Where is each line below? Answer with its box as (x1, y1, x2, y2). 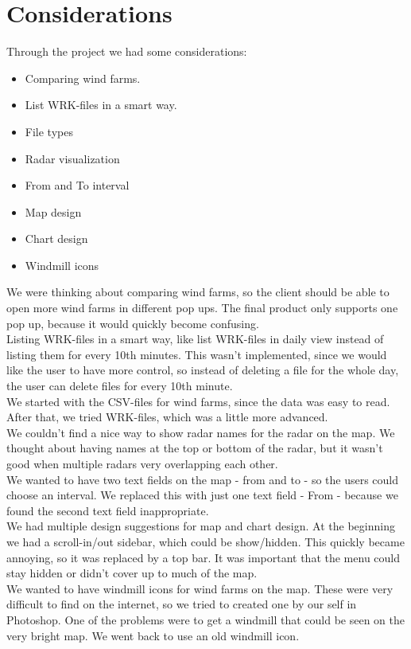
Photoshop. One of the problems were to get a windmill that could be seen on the (6, 611, 405, 627)
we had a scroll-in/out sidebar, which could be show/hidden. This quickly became (6, 533, 405, 549)
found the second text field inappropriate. (6, 502, 209, 518)
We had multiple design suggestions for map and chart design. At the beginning (6, 518, 395, 534)
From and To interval (25, 177, 130, 194)
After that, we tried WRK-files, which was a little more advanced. (6, 409, 328, 425)
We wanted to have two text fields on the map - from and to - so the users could (6, 471, 399, 487)
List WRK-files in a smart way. (25, 96, 177, 113)
